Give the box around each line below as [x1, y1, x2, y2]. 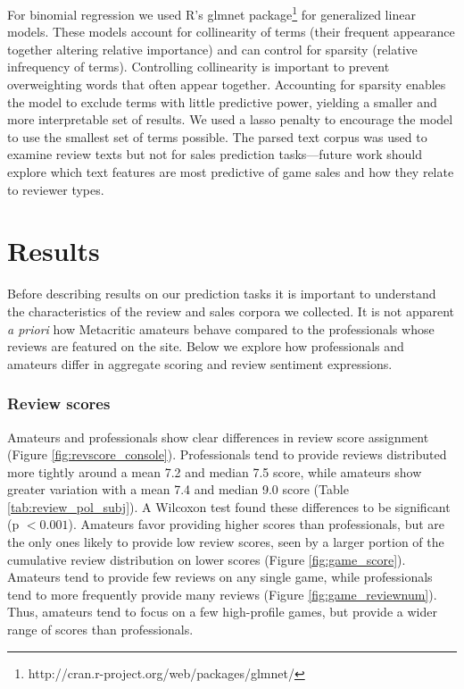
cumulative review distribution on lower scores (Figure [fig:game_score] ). [7, 550, 406, 568]
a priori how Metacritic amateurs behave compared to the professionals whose [7, 319, 435, 338]
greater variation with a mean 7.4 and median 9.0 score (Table [7, 480, 349, 499]
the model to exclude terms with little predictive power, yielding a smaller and [7, 92, 437, 111]
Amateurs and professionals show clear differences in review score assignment [7, 427, 429, 446]
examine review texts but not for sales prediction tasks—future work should [7, 145, 422, 164]
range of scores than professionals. [7, 620, 194, 639]
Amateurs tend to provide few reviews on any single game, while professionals [7, 567, 433, 586]
